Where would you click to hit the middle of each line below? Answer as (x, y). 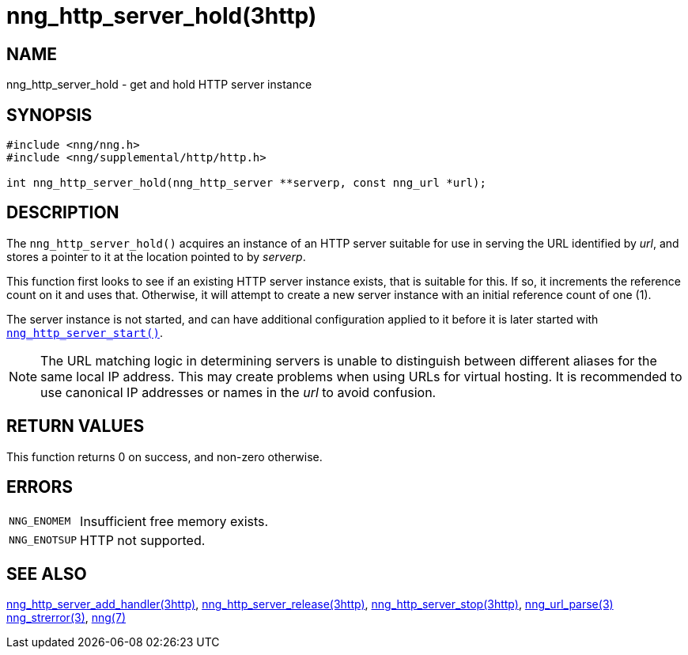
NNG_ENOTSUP (43, 540)
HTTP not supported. (143, 540)
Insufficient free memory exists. (174, 521)
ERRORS (40, 487)
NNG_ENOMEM (40, 521)
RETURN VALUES (76, 426)
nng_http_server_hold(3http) (162, 16)
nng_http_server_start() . (85, 332)
